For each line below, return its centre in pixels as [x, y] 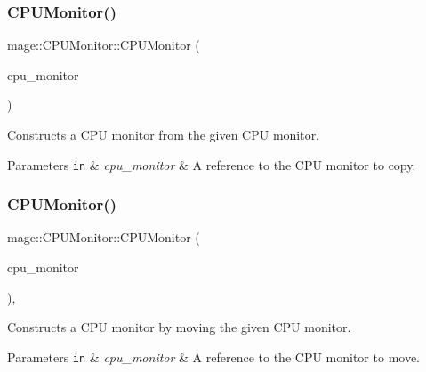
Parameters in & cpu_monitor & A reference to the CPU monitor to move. [214, 356]
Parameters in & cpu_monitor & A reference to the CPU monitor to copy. [212, 164]
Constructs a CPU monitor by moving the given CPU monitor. [179, 327]
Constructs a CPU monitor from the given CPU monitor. [164, 134]
